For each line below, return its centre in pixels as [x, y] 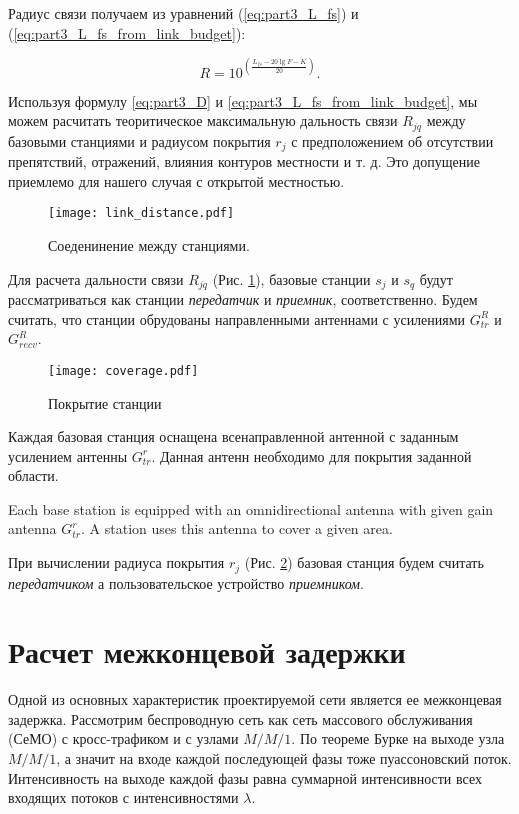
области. [33, 475]
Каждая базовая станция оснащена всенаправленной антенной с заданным [233, 436]
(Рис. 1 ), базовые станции [291, 278]
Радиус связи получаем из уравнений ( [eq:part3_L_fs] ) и [183, 13]
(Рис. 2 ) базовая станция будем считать [364, 562]
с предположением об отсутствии [392, 140]
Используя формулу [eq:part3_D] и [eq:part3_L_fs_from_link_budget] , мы [243, 100]
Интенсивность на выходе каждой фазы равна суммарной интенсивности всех [245, 777]
